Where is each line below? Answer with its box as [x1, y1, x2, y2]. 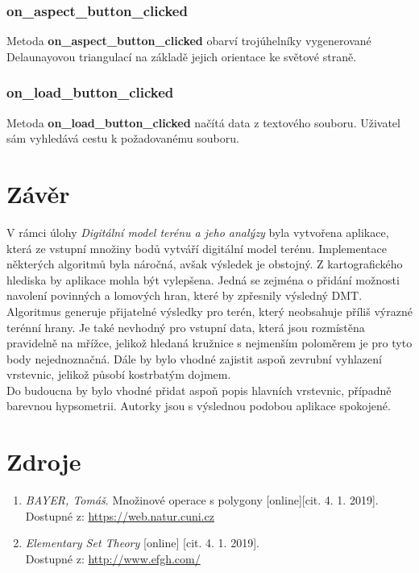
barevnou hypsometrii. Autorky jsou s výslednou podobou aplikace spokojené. [6, 397, 391, 414]
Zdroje [6, 445, 81, 478]
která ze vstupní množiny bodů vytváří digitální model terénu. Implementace [6, 239, 387, 256]
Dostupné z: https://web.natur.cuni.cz [25, 507, 214, 524]
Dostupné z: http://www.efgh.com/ [25, 550, 201, 567]
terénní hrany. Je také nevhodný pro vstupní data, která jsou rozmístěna [6, 318, 365, 335]
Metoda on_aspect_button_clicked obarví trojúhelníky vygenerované [6, 32, 371, 49]
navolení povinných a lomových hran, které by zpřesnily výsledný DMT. [6, 287, 363, 304]
